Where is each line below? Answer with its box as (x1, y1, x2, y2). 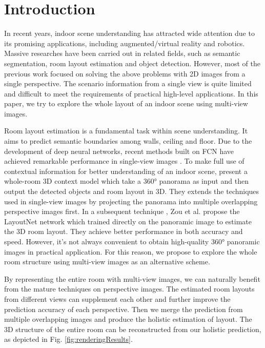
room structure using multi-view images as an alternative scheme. (4, 256, 210, 267)
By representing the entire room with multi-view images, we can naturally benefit (4, 273, 260, 284)
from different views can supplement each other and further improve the (4, 293, 231, 304)
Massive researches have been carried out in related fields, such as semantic (4, 48, 240, 59)
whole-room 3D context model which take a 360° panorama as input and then (4, 176, 249, 186)
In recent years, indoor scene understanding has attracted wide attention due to (4, 28, 255, 38)
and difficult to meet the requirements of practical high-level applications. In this (4, 88, 258, 99)
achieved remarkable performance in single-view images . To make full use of (4, 156, 244, 166)
